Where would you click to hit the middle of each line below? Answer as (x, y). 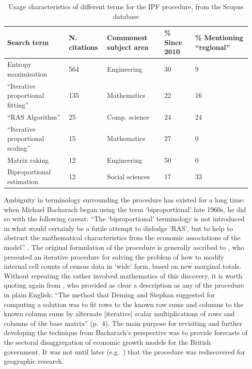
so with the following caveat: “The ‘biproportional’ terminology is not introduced (124, 219)
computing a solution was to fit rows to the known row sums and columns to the (124, 304)
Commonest (127, 37)
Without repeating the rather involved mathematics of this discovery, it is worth (123, 275)
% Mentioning (219, 37)
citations (83, 47)
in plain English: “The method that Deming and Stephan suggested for (110, 295)
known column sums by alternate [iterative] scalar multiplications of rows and (119, 314)
